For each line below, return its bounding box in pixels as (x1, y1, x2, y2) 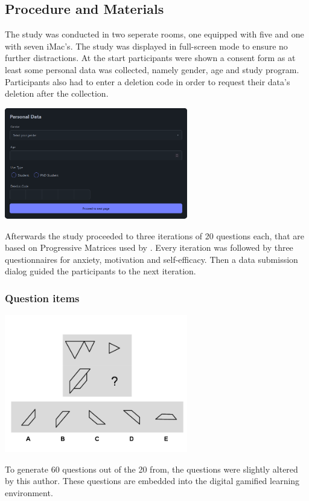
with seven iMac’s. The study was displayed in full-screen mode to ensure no (5, 39, 288, 52)
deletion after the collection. (5, 87, 109, 100)
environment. (5, 486, 53, 499)
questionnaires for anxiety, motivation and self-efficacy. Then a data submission (5, 253, 298, 265)
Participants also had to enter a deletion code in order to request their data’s (5, 75, 290, 88)
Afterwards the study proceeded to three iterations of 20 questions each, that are (5, 229, 305, 242)
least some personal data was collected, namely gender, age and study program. (5, 63, 299, 76)
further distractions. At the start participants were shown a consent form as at (5, 51, 296, 64)
